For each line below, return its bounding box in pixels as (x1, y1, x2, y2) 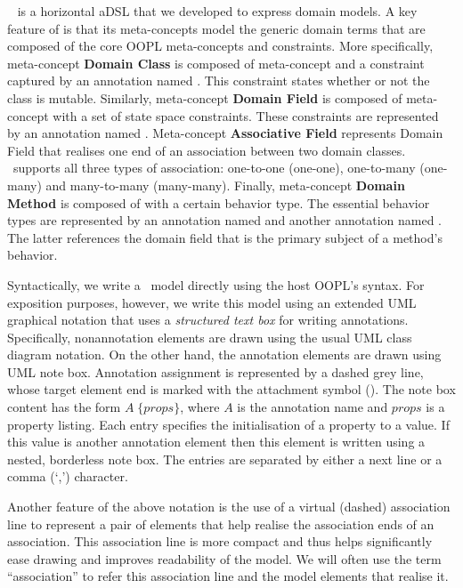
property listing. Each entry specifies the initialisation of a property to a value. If (7, 415, 450, 433)
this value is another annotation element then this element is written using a (7, 432, 426, 451)
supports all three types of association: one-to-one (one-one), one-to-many (12, 158, 416, 177)
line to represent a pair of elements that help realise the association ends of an (7, 514, 435, 533)
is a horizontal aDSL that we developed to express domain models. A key (17, 2, 418, 20)
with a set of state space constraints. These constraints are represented (53, 106, 439, 125)
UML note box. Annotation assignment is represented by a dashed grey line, (7, 362, 424, 381)
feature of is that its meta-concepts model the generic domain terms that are (7, 19, 426, 37)
